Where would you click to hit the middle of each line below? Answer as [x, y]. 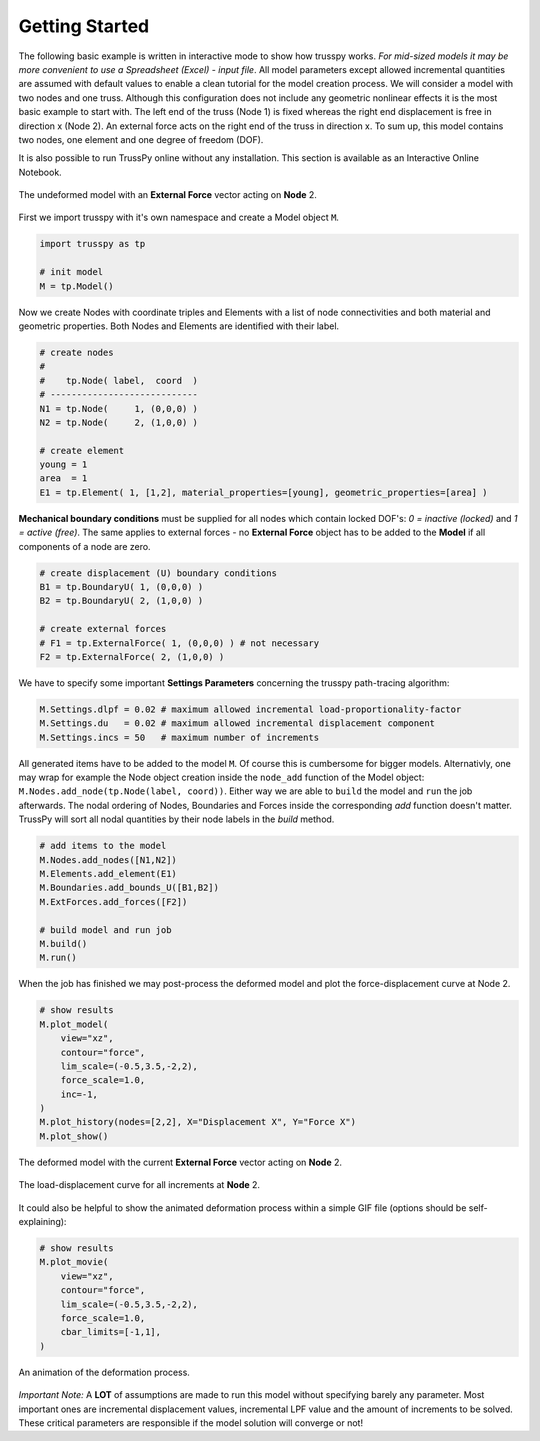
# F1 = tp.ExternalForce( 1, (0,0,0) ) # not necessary [179, 643]
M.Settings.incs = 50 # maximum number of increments [179, 737]
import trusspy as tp [92, 244]
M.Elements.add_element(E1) [108, 874]
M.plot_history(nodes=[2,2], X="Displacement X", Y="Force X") [198, 1122]
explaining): [42, 1222]
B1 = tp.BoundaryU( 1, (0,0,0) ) [121, 587]
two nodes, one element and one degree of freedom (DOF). [141, 139]
